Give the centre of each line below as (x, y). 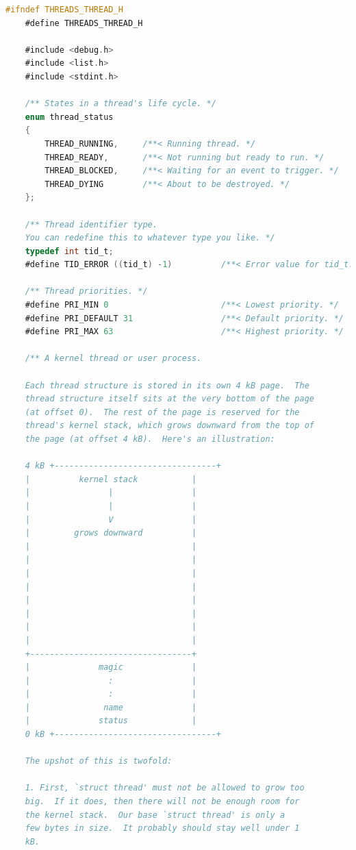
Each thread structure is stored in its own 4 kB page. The (167, 385)
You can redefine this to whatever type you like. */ (150, 238)
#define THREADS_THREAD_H (84, 23)
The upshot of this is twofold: (99, 761)
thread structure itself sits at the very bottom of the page (170, 399)
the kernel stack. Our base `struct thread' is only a (155, 815)
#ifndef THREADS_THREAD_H (64, 10)
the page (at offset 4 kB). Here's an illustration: (150, 439)
